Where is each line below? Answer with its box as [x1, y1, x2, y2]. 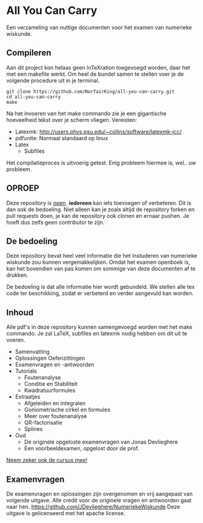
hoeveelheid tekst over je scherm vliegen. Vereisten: [6, 116, 138, 123]
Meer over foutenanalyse [24, 413, 87, 420]
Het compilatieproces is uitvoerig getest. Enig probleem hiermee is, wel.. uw [6, 159, 196, 166]
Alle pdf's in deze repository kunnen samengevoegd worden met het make [6, 323, 193, 331]
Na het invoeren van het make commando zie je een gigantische [6, 110, 167, 117]
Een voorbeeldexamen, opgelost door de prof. [24, 445, 139, 452]
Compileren [6, 48, 52, 58]
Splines [24, 425, 43, 433]
